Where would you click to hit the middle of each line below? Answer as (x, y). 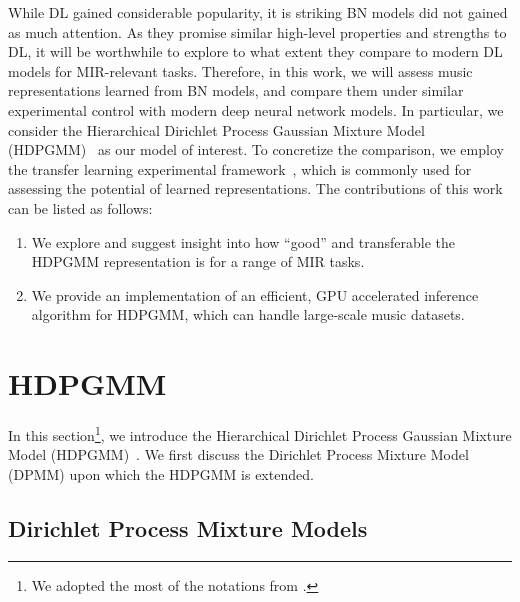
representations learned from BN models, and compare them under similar (236, 90)
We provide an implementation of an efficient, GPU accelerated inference (255, 294)
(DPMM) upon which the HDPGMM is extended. (161, 473)
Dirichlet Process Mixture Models (188, 527)
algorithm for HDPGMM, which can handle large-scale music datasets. (248, 314)
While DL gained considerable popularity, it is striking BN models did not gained (258, 12)
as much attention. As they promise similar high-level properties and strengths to (257, 31)
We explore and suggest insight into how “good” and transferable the (243, 241)
